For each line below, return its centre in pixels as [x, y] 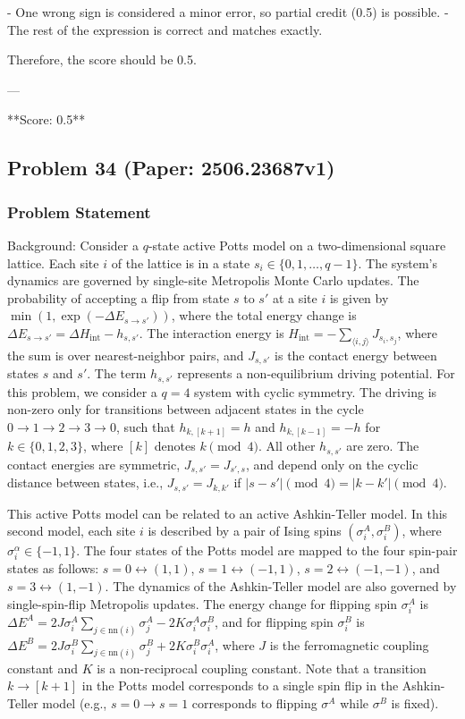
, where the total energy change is [264, 315]
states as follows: [53, 568]
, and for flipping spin [274, 621]
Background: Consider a [73, 245]
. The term [117, 373]
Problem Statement [79, 211]
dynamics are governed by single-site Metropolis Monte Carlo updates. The [213, 280]
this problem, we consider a [82, 391]
